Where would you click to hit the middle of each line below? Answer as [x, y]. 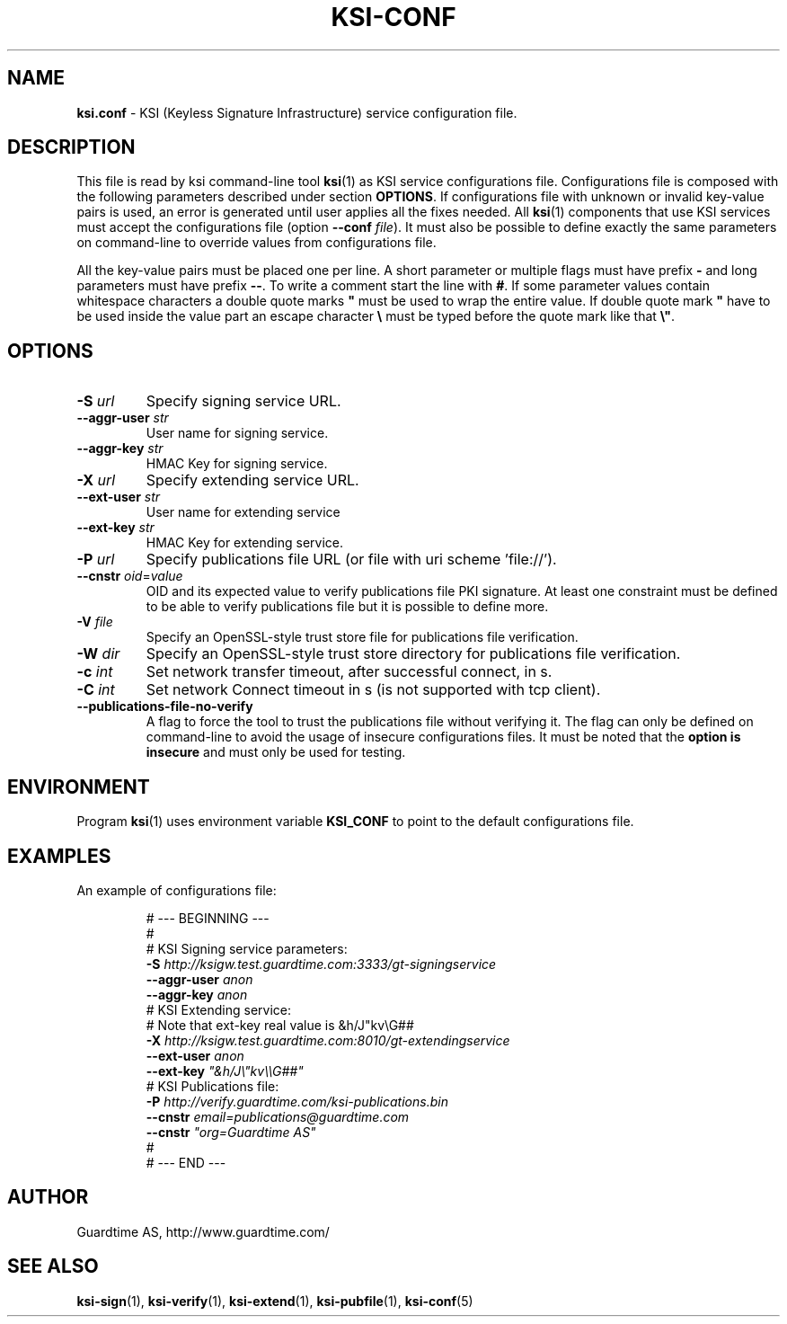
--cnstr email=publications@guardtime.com [278, 1116]
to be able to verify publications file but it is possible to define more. [347, 607]
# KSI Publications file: [212, 1086]
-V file [95, 622]
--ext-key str [115, 528]
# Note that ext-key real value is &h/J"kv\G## [280, 1025]
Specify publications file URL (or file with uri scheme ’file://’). [351, 560]
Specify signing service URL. [243, 401]
